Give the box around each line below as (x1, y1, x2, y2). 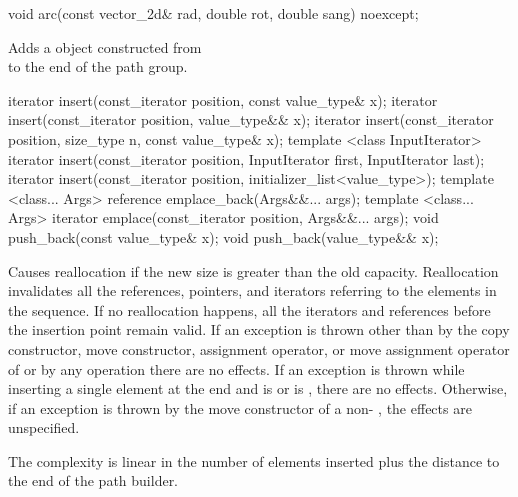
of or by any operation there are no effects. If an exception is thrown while (8, 358, 465, 379)
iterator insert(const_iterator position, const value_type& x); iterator (8, 89, 438, 110)
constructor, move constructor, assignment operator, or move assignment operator (8, 338, 510, 359)
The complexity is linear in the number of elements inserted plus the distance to (8, 450, 500, 471)
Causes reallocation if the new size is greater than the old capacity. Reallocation (8, 260, 499, 281)
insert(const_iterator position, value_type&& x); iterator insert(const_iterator (8, 109, 494, 130)
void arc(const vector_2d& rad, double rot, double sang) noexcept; (8, 3, 419, 23)
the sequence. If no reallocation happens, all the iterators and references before (8, 299, 491, 320)
